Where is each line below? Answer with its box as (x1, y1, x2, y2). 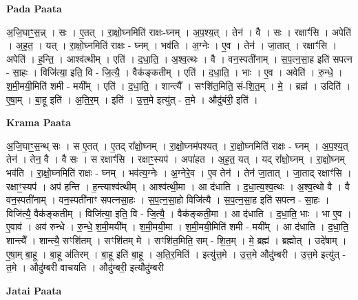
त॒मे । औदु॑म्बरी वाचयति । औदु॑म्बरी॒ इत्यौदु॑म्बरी (6, 260, 164, 274)
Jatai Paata (6, 283, 62, 297)
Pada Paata (6, 1, 62, 15)
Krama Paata (6, 115, 71, 130)
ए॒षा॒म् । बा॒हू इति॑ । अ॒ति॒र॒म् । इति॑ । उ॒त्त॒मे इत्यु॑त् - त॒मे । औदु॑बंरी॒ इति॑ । (6, 92, 258, 106)
